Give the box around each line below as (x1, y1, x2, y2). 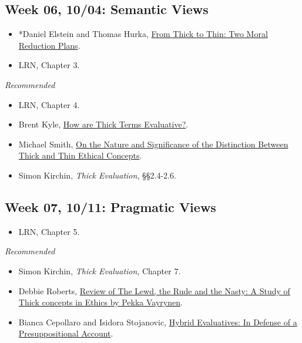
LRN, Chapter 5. (18, 225, 80, 237)
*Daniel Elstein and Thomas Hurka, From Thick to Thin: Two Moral (18, 28, 268, 40)
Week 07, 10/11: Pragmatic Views (5, 197, 216, 216)
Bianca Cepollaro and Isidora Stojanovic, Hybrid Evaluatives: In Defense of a (18, 315, 297, 328)
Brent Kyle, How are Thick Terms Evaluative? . (18, 118, 189, 130)
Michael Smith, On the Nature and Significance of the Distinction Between (18, 137, 288, 150)
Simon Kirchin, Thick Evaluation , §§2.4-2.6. (18, 169, 176, 181)
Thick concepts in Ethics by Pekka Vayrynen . (18, 296, 183, 308)
